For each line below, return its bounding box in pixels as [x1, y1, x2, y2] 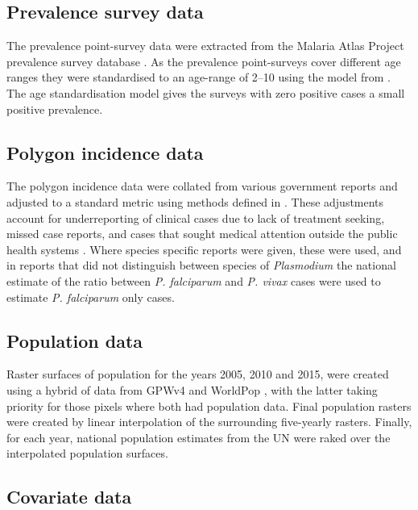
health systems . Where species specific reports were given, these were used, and [6, 240, 402, 257]
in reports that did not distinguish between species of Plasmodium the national [6, 257, 396, 274]
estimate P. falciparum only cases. [6, 288, 175, 305]
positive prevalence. [6, 100, 103, 117]
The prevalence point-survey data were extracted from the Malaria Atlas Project [6, 37, 404, 54]
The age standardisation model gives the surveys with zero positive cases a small [6, 84, 405, 101]
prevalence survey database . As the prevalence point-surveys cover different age [6, 52, 401, 69]
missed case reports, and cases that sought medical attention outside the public [6, 225, 398, 242]
